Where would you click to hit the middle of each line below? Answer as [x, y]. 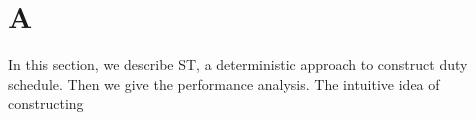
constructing [46, 103]
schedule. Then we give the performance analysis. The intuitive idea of [224, 83]
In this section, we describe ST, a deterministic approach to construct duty [238, 64]
